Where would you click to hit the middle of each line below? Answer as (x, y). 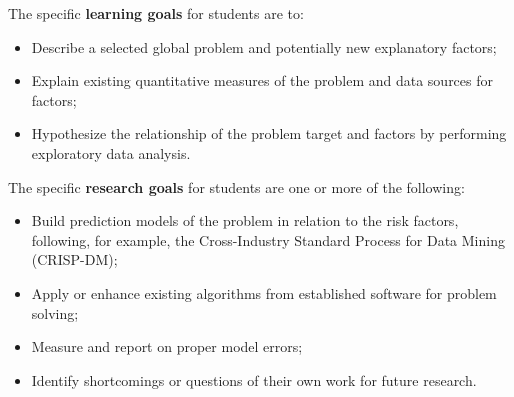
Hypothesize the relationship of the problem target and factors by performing (269, 133)
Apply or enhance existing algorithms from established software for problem (264, 292)
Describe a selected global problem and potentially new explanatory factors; (264, 46)
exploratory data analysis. (111, 152)
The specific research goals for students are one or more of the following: (236, 186)
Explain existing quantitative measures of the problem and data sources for (262, 80)
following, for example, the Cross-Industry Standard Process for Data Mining (268, 239)
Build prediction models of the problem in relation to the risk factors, (245, 220)
